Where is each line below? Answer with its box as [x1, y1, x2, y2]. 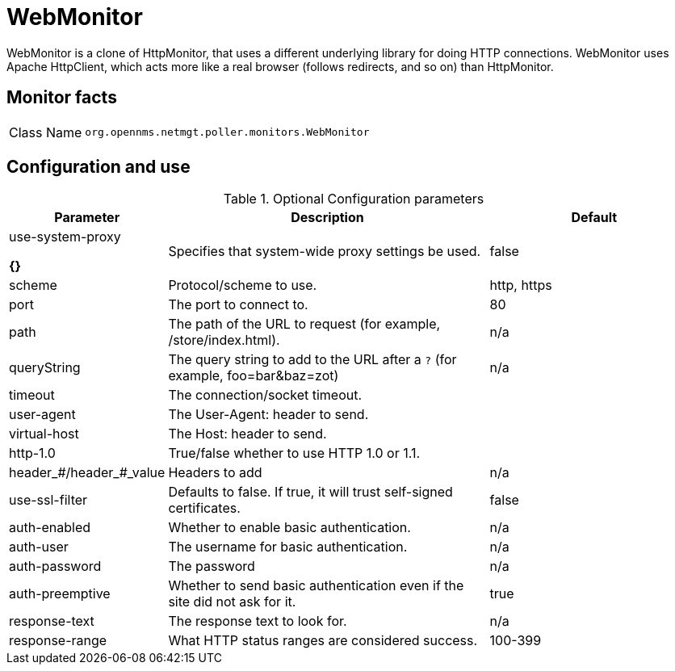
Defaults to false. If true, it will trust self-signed [168, 484, 453, 501]
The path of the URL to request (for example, [168, 316, 441, 333]
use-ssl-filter [9, 492, 88, 509]
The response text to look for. [168, 613, 347, 630]
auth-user [9, 539, 69, 556]
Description [291, 209, 364, 226]
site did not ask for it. [168, 593, 296, 610]
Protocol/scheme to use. [168, 277, 317, 294]
